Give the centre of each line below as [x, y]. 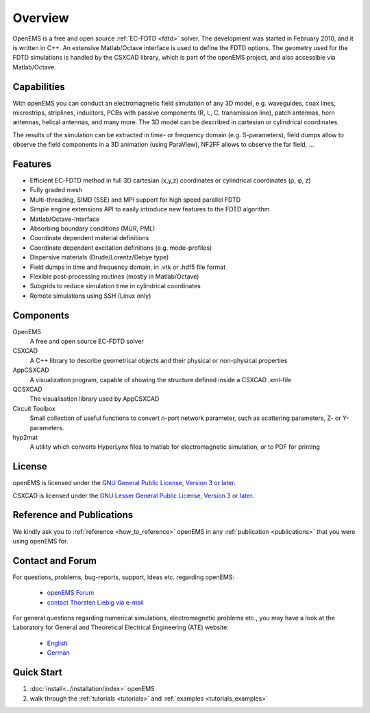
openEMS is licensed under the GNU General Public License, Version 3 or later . [124, 483]
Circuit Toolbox [34, 408]
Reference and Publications [73, 515]
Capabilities [39, 87]
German [58, 653]
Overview [41, 18]
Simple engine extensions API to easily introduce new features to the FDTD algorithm [150, 209]
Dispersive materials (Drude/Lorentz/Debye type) [99, 257]
